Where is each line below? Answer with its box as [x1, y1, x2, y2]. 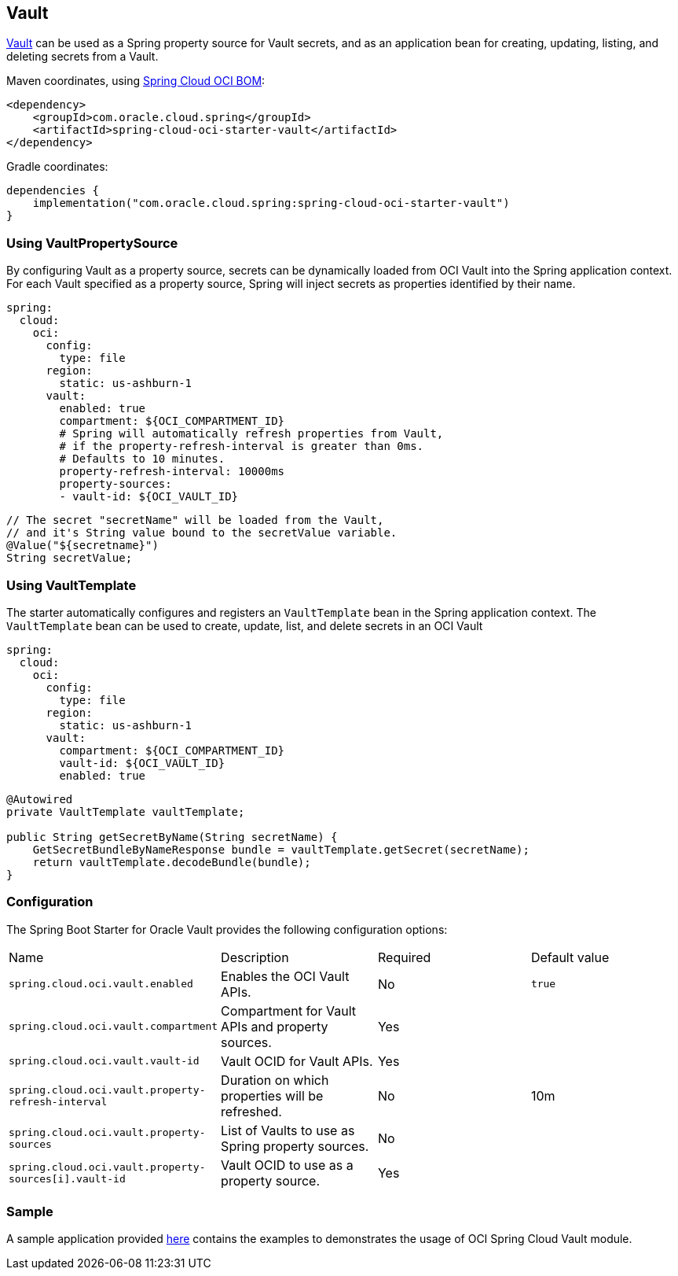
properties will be [221, 1087, 324, 1104]
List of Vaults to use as [221, 1122, 355, 1138]
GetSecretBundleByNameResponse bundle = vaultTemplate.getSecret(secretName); [32, 843, 530, 856]
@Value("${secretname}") [6, 539, 159, 552]
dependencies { [6, 184, 100, 197]
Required [377, 949, 431, 965]
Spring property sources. [221, 1138, 369, 1154]
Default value [530, 949, 610, 965]
